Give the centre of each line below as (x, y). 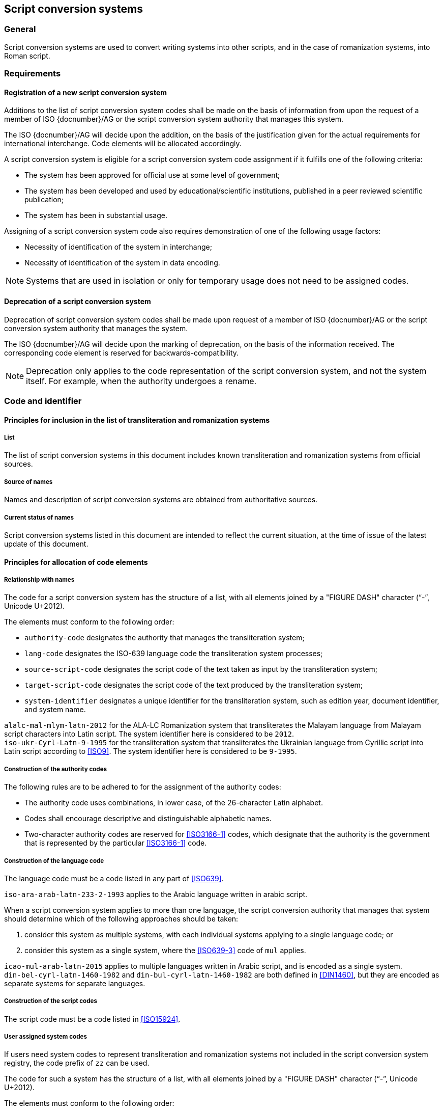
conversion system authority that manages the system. (96, 328)
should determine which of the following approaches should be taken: (121, 918)
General (20, 29)
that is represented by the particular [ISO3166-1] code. (116, 843)
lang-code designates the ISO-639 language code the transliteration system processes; (174, 654)
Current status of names (39, 517)
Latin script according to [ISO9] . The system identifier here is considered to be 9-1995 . (151, 751)
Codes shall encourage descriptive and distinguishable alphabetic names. (148, 819)
